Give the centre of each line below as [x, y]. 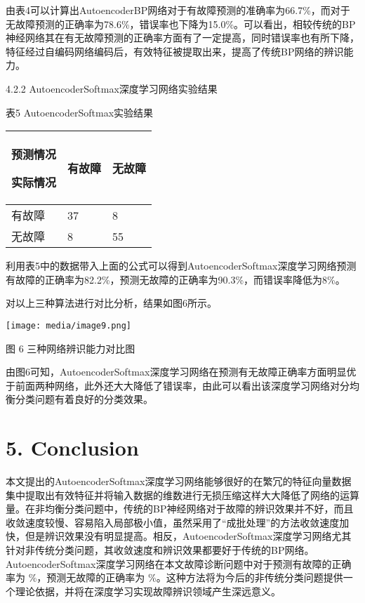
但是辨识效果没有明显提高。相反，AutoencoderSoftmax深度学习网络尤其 [188, 536]
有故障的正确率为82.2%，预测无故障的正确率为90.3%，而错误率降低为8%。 [175, 279]
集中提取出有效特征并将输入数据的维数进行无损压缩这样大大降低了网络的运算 [182, 495]
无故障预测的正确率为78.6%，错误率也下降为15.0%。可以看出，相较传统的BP [181, 24]
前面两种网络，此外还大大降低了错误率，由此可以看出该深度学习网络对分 [182, 385]
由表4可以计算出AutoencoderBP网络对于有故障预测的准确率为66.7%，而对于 [178, 10]
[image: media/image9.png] [68, 325]
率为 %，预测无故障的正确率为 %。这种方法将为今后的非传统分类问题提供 [174, 577]
